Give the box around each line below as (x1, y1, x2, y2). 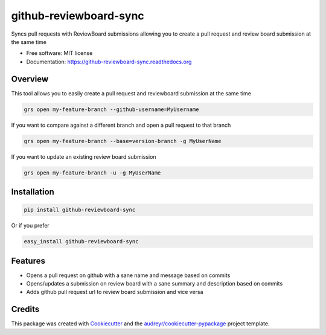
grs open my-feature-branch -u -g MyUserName (24, 169, 161, 176)
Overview (11, 74, 49, 84)
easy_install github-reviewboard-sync (24, 238, 139, 245)
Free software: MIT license (26, 49, 93, 57)
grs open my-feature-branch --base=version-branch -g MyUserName (24, 138, 222, 144)
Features (11, 255, 45, 266)
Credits (11, 304, 40, 314)
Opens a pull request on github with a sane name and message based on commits (26, 272, 231, 279)
